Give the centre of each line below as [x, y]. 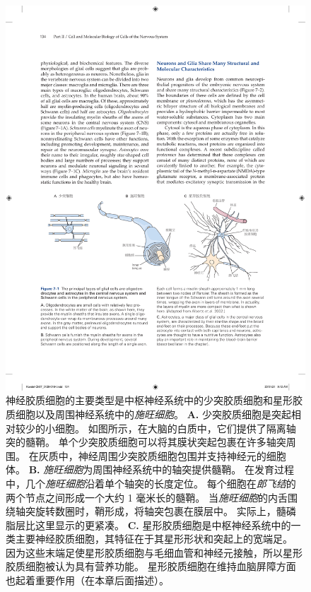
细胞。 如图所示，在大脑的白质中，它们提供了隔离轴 [175, 428]
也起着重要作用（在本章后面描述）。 [87, 580]
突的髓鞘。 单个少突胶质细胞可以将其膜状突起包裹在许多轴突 [146, 442]
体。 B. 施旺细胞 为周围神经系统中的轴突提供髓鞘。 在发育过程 [150, 469]
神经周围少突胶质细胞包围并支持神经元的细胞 [182, 455]
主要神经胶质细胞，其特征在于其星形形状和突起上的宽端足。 [154, 539]
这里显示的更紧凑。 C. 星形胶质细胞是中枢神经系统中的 [163, 525]
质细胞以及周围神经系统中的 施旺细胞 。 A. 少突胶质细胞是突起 [148, 414]
